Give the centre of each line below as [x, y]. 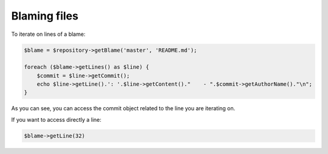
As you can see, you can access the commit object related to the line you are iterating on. [123, 108]
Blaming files [45, 16]
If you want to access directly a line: [56, 119]
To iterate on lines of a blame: [48, 34]
